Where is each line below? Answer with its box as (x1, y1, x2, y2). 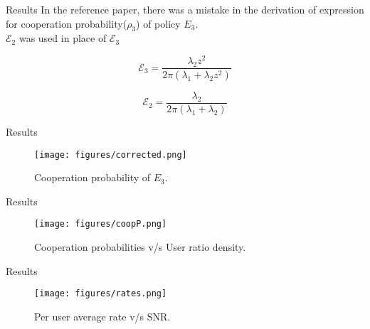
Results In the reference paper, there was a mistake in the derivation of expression (6, 2, 364, 16)
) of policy (136, 16, 181, 31)
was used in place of (18, 31, 107, 45)
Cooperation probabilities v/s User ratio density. (34, 239, 246, 254)
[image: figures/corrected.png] (34, 149, 187, 160)
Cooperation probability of (34, 170, 151, 185)
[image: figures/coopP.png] (34, 219, 167, 230)
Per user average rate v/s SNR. (34, 308, 171, 323)
